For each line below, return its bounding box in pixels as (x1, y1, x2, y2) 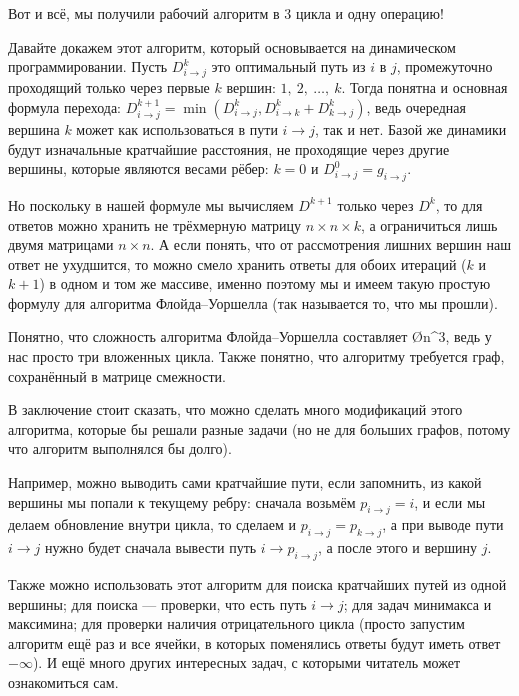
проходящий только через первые (8, 76, 210, 97)
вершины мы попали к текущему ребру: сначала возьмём (8, 491, 356, 512)
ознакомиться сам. (8, 672, 119, 692)
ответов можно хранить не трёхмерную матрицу (8, 214, 302, 235)
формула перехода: (8, 96, 121, 117)
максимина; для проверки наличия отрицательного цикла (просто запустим (8, 613, 465, 634)
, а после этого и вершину (318, 537, 478, 558)
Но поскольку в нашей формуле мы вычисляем (8, 194, 294, 215)
